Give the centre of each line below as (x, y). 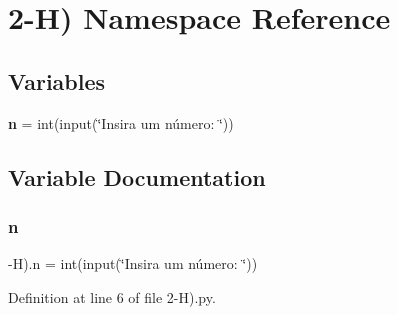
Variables (57, 80)
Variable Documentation (137, 176)
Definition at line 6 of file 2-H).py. (112, 296)
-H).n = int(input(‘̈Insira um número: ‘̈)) (133, 263)
